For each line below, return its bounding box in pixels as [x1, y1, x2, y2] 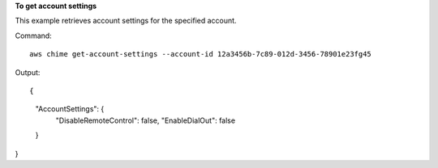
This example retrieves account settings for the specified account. [15, 16, 237, 26]
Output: [15, 67, 41, 77]
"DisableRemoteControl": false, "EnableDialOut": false [55, 115, 235, 125]
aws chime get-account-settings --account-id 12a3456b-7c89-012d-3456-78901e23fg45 [29, 49, 372, 59]
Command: [15, 31, 52, 40]
